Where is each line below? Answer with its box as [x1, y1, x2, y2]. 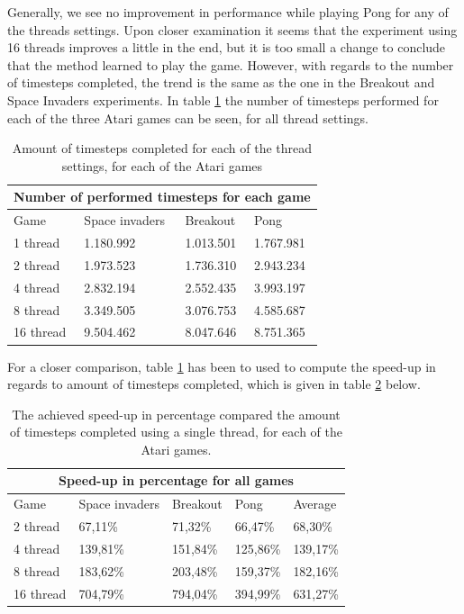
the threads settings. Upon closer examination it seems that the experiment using [7, 20, 458, 39]
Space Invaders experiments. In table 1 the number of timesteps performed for [7, 90, 439, 109]
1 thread [14, 233, 60, 252]
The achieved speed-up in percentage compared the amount [12, 404, 341, 423]
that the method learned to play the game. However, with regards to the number [7, 55, 454, 74]
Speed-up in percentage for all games [59, 471, 294, 490]
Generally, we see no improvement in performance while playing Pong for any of [7, 3, 449, 21]
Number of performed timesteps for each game [14, 187, 311, 206]
